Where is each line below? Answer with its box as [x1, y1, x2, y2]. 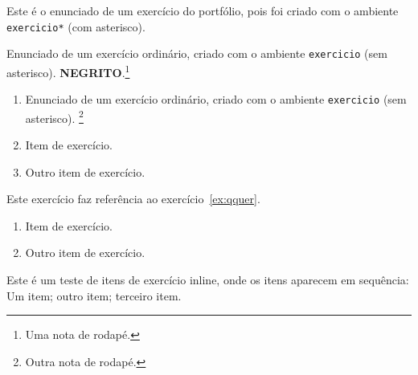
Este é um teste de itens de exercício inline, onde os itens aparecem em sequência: [6, 271, 409, 288]
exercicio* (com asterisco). [6, 18, 145, 35]
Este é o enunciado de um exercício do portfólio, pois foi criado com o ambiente [6, 2, 399, 18]
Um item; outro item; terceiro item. [6, 287, 182, 304]
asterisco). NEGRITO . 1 [6, 61, 130, 80]
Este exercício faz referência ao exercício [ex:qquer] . [6, 190, 260, 207]
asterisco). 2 [25, 107, 84, 126]
